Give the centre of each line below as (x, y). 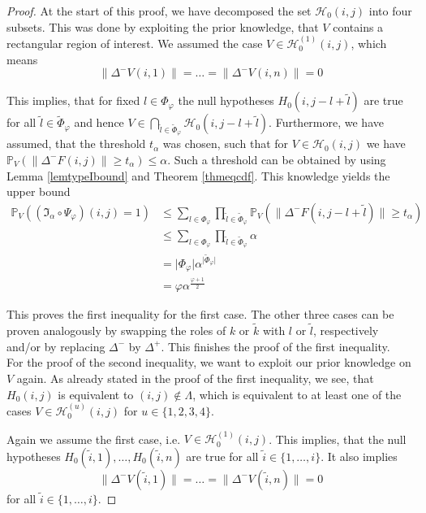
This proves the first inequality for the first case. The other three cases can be (200, 314)
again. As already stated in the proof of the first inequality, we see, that (195, 378)
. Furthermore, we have (326, 122)
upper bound (39, 191)
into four (390, 11)
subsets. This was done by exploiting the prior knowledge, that (163, 26)
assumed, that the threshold (76, 143)
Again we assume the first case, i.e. (94, 439)
